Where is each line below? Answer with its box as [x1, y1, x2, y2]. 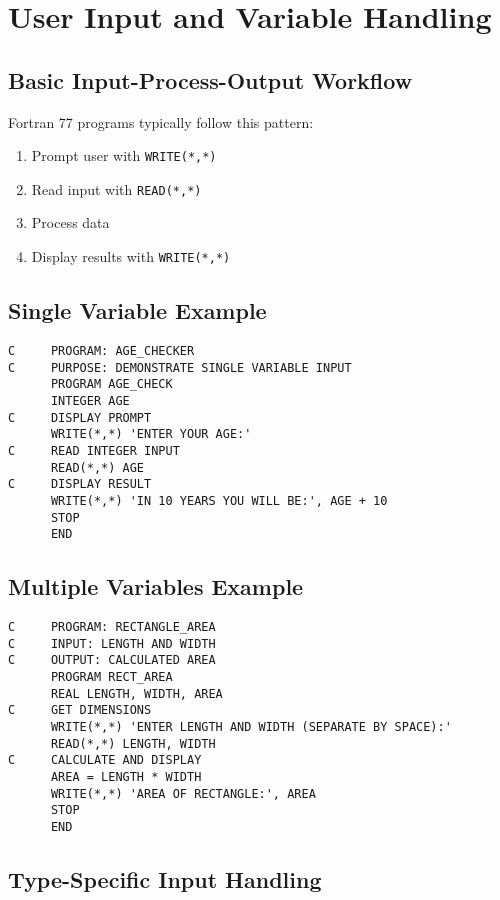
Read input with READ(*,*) [31, 178, 202, 199]
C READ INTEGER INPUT [8, 443, 180, 458]
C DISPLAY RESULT [8, 477, 152, 492]
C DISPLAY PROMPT [8, 410, 152, 425]
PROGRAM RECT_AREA [50, 669, 173, 684]
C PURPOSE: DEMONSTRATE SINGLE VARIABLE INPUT [8, 360, 352, 375]
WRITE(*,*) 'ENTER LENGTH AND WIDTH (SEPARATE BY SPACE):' [50, 719, 452, 734]
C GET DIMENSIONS [8, 703, 152, 718]
